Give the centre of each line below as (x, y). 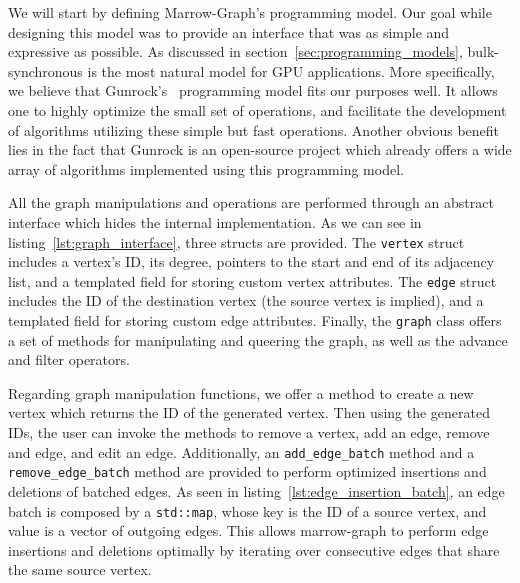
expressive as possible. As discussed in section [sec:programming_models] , (235, 51)
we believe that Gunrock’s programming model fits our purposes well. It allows (253, 90)
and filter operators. (69, 359)
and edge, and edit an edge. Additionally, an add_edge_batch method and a (241, 451)
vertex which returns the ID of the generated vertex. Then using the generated (249, 412)
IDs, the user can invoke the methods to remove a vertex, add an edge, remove (249, 432)
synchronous (45, 70)
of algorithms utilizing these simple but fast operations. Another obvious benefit (254, 129)
